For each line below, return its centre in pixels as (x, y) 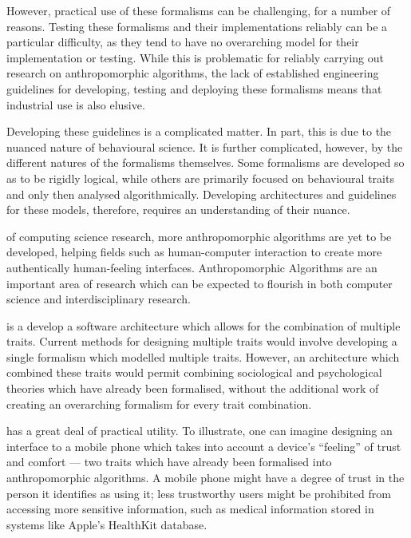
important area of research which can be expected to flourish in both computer (200, 283)
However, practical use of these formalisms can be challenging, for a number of (199, 10)
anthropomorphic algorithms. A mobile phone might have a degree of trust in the (205, 478)
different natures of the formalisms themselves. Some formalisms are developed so (205, 162)
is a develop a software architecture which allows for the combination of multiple (204, 325)
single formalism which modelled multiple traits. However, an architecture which (203, 356)
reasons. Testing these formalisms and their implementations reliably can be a (197, 26)
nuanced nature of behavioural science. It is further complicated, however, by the (205, 146)
